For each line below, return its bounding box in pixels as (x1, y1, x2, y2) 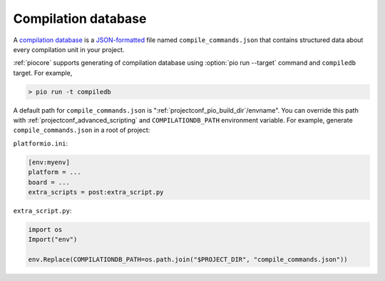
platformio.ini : (13, 139, 68, 148)
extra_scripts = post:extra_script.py (28, 188, 164, 196)
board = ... (28, 178, 71, 186)
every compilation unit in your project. (13, 45, 125, 53)
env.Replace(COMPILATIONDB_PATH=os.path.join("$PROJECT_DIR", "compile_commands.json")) (28, 255, 349, 264)
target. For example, (13, 68, 73, 77)
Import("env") (28, 235, 78, 244)
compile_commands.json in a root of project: (13, 126, 150, 135)
